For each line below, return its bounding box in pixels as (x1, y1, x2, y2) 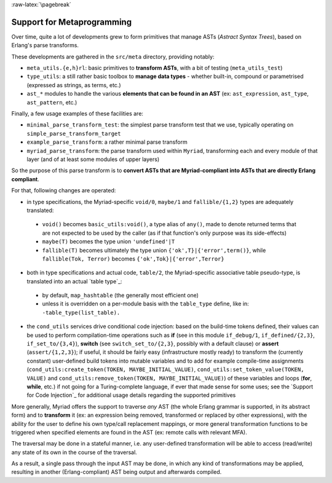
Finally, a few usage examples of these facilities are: (11, 110, 144, 117)
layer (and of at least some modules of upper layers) (26, 155, 160, 163)
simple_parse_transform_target (26, 130, 121, 137)
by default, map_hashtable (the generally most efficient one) (42, 292, 199, 299)
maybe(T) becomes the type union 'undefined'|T (42, 238, 175, 245)
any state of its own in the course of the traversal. (11, 449, 138, 456)
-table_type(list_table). (42, 309, 121, 316)
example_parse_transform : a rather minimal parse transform (26, 138, 188, 146)
